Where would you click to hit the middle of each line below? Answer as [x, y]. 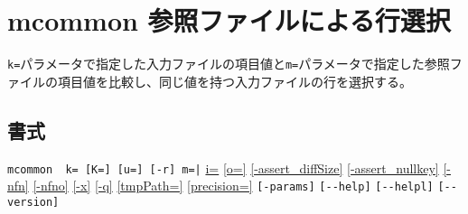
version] [33, 202]
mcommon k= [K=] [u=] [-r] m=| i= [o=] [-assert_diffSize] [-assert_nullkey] [223, 167]
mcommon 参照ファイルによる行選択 [229, 20]
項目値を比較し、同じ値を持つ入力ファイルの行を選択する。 [234, 81]
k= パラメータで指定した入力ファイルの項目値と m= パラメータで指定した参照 [229, 64]
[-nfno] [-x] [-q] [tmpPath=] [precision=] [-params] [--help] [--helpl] [233, 186]
